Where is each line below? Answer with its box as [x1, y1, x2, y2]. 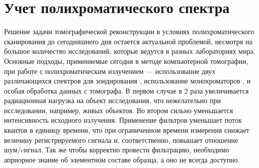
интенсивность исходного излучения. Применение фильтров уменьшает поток [4, 115, 242, 125]
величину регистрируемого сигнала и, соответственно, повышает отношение [4, 134, 238, 145]
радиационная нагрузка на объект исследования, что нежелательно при [4, 95, 221, 106]
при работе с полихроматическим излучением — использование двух [4, 65, 216, 76]
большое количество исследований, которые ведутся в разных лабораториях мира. [4, 46, 255, 56]
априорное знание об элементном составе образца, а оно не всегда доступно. [4, 154, 240, 164]
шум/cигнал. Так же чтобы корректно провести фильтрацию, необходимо [4, 144, 229, 155]
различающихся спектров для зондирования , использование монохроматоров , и [4, 75, 251, 86]
